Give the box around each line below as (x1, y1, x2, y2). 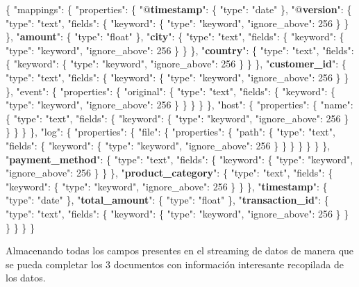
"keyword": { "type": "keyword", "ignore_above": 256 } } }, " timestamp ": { (6, 179, 328, 193)
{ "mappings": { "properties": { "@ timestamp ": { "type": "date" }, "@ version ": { (6, 2, 352, 16)
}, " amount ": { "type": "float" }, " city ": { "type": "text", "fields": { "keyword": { (6, 29, 344, 44)
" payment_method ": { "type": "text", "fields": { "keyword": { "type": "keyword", (6, 151, 353, 166)
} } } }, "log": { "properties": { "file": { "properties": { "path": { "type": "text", (6, 124, 335, 139)
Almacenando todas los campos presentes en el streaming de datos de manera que (6, 243, 354, 258)
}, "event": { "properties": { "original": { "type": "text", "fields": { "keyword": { (6, 83, 335, 98)
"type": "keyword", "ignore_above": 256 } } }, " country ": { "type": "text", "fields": (6, 42, 354, 57)
